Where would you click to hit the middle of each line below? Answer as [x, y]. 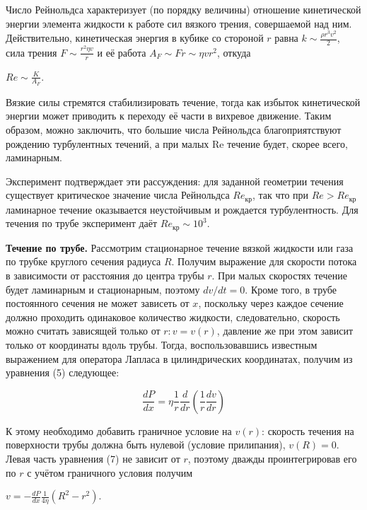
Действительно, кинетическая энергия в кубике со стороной [135, 38]
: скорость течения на [308, 430]
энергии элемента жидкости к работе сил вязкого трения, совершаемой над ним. [179, 23]
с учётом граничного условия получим [110, 472]
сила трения [31, 52]
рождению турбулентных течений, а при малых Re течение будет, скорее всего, [177, 143]
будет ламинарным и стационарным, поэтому [103, 289]
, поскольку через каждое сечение [271, 303]
